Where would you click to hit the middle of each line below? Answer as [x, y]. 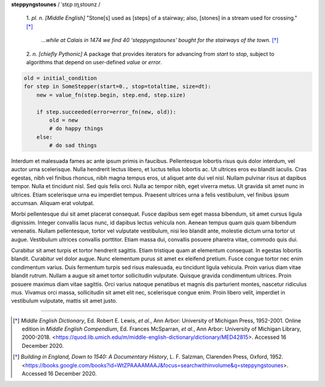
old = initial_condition [60, 78]
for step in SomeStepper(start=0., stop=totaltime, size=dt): [117, 87]
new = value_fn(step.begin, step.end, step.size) [111, 95]
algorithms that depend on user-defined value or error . [94, 62]
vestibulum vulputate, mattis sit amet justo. [64, 301]
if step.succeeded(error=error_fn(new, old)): [107, 112]
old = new [63, 120]
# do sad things [73, 145]
